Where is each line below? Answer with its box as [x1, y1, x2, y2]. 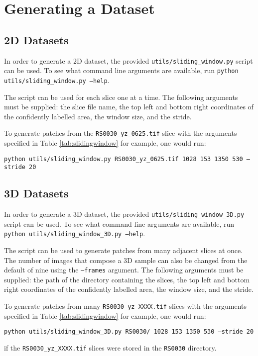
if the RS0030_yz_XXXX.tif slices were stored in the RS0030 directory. [4, 342, 217, 353]
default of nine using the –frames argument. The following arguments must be [4, 265, 244, 275]
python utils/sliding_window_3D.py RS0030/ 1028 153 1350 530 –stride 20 [4, 328, 254, 336]
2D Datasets [4, 32, 69, 47]
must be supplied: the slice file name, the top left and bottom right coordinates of [4, 101, 254, 112]
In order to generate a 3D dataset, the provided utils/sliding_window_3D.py [4, 209, 245, 219]
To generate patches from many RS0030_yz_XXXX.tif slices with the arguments [4, 301, 247, 311]
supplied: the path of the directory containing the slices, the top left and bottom [4, 274, 250, 284]
